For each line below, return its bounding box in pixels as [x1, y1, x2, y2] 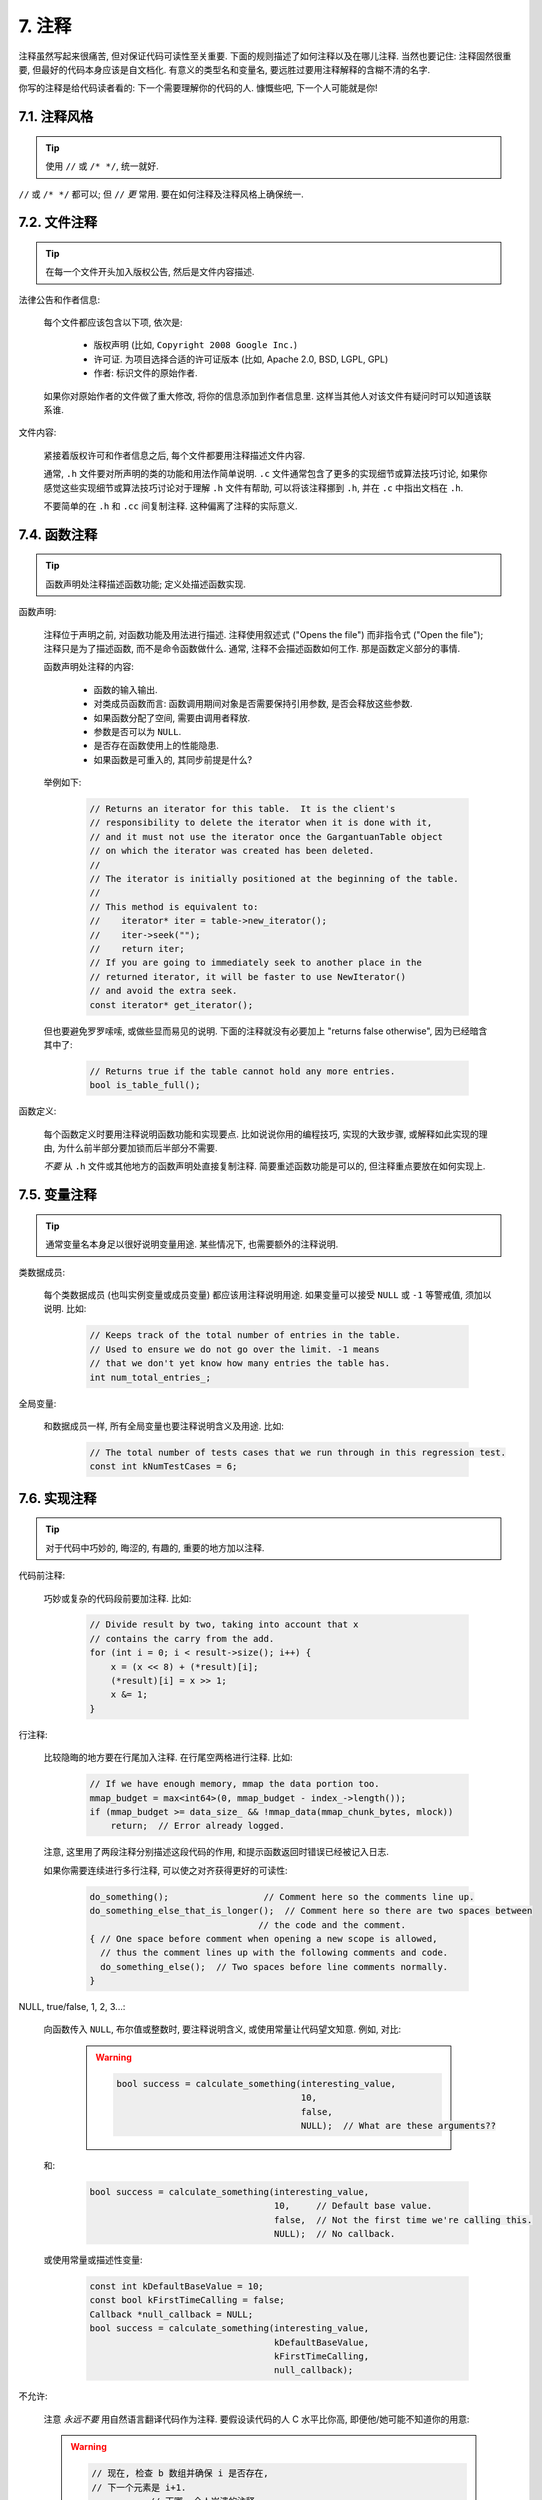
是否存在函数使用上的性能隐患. [93, 740, 220, 752]
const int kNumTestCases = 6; [89, 1461, 238, 1472]
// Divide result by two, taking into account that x [89, 1619, 359, 1630]
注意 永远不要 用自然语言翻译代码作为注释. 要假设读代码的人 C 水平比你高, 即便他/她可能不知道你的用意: [43, 2413, 470, 2425]
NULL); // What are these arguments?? [300, 2120, 497, 2131]
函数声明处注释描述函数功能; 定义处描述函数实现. [45, 578, 247, 590]
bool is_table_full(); [89, 1080, 201, 1091]
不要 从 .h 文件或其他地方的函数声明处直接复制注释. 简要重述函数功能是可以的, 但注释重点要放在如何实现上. [43, 1160, 486, 1172]
